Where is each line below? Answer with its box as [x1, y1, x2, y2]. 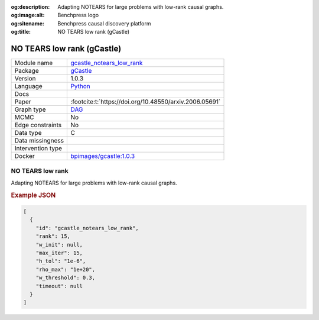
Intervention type [14, 144, 62, 153]
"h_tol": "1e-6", [35, 258, 86, 264]
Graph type [14, 105, 47, 114]
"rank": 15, [35, 233, 71, 240]
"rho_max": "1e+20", [35, 266, 96, 273]
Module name [14, 59, 53, 67]
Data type [14, 129, 42, 137]
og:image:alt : [11, 12, 45, 19]
